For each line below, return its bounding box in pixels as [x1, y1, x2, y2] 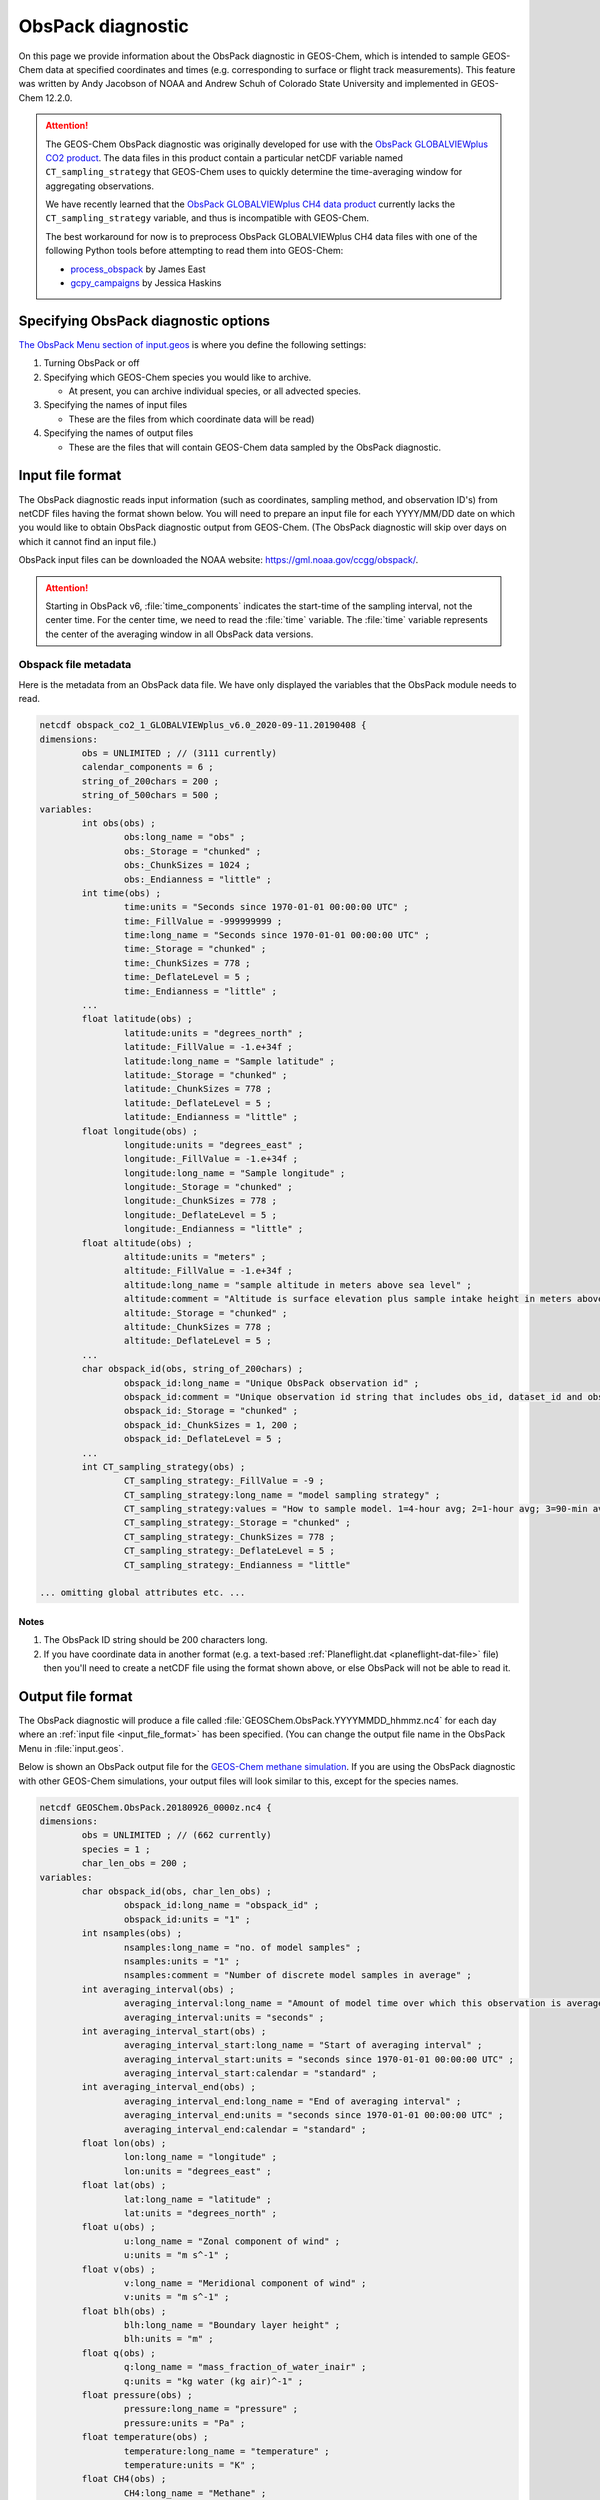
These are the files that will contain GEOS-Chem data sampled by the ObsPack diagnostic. [68, 441, 442, 453]
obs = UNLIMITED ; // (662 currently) [81, 1830, 272, 1841]
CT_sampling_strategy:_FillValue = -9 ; [123, 1475, 325, 1487]
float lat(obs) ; [81, 2180, 167, 2191]
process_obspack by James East [70, 263, 206, 275]
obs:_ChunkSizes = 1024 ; [123, 860, 251, 871]
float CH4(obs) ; [81, 2473, 167, 2485]
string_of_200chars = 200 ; [81, 775, 220, 787]
